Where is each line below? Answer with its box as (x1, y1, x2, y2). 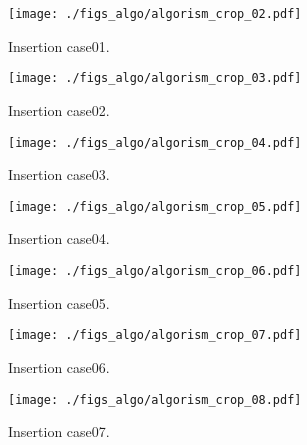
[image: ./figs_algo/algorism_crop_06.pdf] (8, 264, 302, 278)
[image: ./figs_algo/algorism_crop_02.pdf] (8, 7, 302, 21)
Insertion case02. (8, 99, 110, 120)
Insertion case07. (8, 421, 110, 442)
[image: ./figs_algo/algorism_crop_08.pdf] (8, 392, 302, 407)
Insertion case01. (8, 35, 110, 56)
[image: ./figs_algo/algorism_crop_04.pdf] (8, 135, 302, 150)
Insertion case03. (8, 164, 110, 185)
